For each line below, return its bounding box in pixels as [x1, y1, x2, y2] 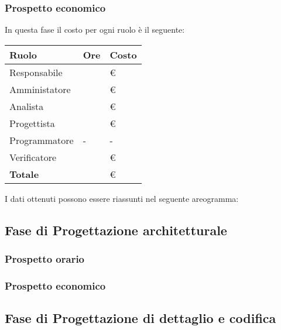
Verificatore [9, 150, 57, 164]
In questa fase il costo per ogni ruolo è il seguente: [5, 23, 185, 36]
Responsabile [9, 65, 63, 79]
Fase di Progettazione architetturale [5, 221, 227, 239]
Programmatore [9, 133, 74, 147]
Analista [9, 99, 44, 113]
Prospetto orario [5, 252, 85, 266]
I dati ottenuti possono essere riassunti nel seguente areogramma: [5, 192, 239, 204]
